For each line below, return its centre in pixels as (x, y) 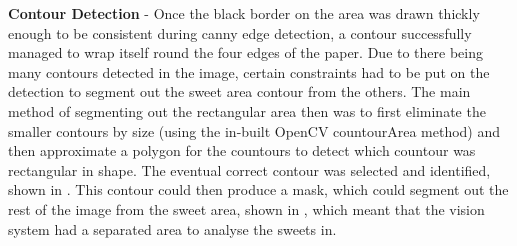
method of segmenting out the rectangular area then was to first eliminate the (247, 110)
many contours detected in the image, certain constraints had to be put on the (249, 71)
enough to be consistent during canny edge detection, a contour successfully (240, 32)
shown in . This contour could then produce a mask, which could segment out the (258, 189)
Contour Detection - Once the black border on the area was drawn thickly (244, 13)
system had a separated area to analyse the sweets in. (172, 228)
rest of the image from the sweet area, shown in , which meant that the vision (246, 208)
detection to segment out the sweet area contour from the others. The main (239, 91)
